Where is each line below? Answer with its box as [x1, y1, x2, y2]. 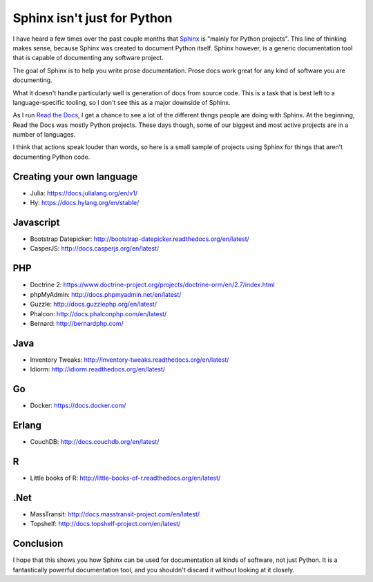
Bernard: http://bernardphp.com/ [30, 319, 124, 327]
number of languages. [12, 130, 76, 139]
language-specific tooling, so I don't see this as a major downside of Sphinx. [12, 98, 231, 106]
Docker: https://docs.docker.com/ [30, 401, 126, 410]
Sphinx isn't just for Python [12, 10, 173, 26]
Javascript [12, 216, 60, 228]
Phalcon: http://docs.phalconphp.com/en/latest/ [30, 309, 167, 318]
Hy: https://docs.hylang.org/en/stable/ [30, 199, 140, 207]
